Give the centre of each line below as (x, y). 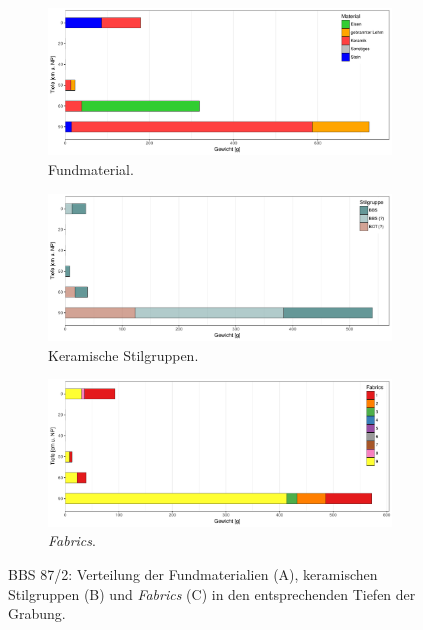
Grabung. (37, 613)
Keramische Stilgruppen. (123, 354)
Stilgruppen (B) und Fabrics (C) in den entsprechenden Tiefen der (212, 593)
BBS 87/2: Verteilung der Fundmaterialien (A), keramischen (193, 573)
